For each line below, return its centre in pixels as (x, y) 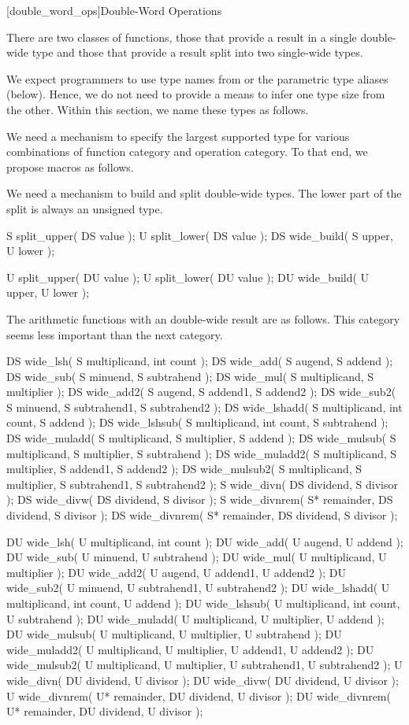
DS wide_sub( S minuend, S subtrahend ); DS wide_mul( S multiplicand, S (190, 376)
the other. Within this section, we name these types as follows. (158, 109)
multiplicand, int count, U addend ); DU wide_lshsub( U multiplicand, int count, (203, 603)
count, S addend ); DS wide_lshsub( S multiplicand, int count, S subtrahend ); (197, 422)
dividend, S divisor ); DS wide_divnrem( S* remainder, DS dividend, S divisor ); (202, 515)
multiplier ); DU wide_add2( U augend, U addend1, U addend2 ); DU (176, 572)
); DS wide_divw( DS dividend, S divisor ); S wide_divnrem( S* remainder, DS (200, 499)
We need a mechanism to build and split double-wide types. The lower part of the (204, 193)
